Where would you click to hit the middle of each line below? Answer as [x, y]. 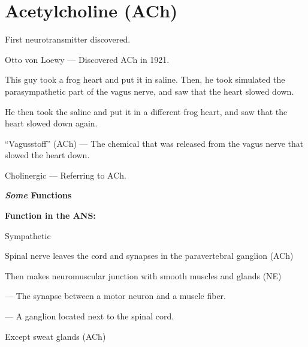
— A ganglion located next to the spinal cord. [90, 316]
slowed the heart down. [47, 155]
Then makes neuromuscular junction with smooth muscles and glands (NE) [143, 275]
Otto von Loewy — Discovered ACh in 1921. [87, 59]
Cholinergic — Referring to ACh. [66, 175]
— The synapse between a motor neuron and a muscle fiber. [115, 296]
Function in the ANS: [50, 215]
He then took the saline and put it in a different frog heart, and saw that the [146, 111]
